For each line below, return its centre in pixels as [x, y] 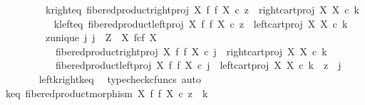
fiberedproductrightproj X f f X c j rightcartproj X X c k [191, 51]
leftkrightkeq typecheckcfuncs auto [120, 78]
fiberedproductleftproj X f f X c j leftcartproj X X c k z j [198, 65]
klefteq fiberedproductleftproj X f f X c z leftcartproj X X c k [201, 23]
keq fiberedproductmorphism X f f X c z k [107, 93]
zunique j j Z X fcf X [101, 37]
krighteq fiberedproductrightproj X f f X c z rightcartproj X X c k [202, 9]
